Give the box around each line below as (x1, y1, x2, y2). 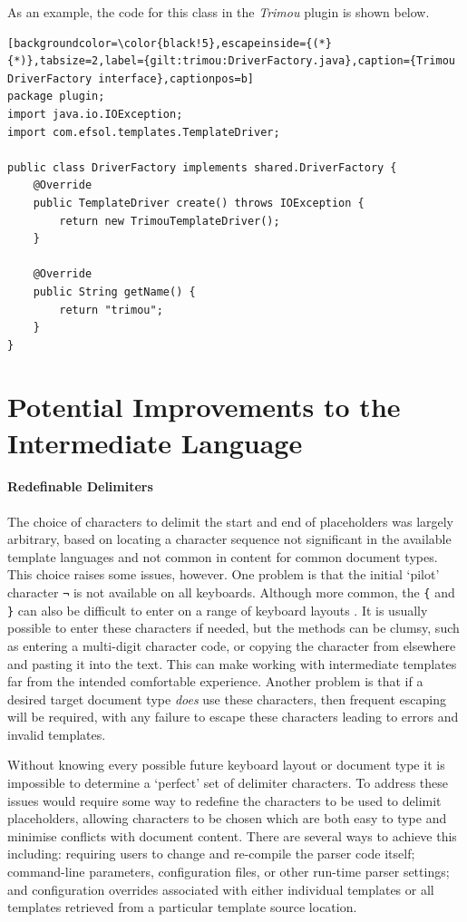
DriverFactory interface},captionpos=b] (7, 72, 255, 85)
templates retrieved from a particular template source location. (7, 898, 357, 917)
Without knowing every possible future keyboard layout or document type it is (7, 755, 445, 774)
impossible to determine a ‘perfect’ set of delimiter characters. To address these (7, 773, 449, 792)
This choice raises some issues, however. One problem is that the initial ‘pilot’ (7, 565, 440, 584)
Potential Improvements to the (7, 388, 401, 425)
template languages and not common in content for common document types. (7, 547, 438, 566)
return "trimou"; (59, 303, 163, 316)
